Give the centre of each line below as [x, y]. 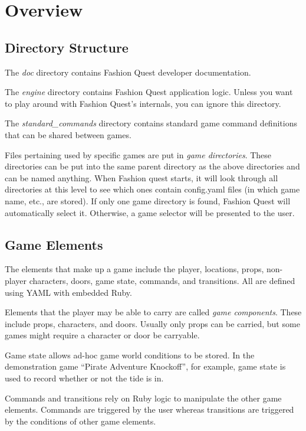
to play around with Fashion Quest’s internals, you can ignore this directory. [143, 103]
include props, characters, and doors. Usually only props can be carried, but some [152, 323]
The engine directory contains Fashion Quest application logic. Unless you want [149, 92]
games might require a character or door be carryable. [102, 335]
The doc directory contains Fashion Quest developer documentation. [128, 72]
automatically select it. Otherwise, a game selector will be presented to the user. [150, 212]
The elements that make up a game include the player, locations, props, [134, 269]
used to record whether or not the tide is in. [84, 378]
